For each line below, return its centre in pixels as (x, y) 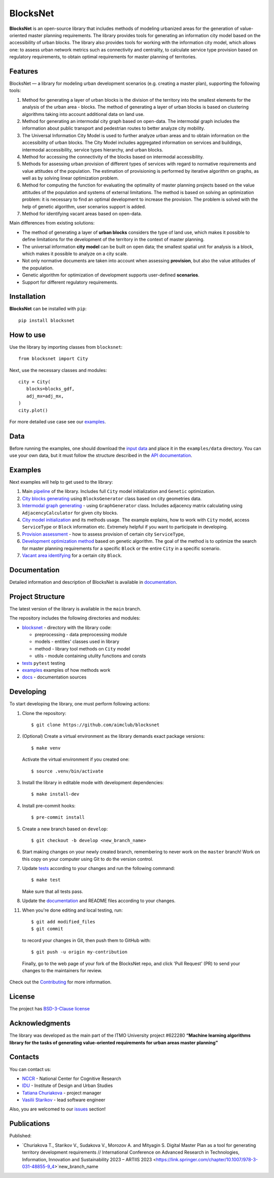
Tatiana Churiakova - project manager (62, 1093)
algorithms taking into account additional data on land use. (83, 114)
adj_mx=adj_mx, (45, 396)
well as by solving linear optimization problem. (71, 178)
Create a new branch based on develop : (65, 829)
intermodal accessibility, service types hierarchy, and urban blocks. (93, 149)
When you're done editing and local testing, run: (72, 910)
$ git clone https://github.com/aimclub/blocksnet (95, 725)
